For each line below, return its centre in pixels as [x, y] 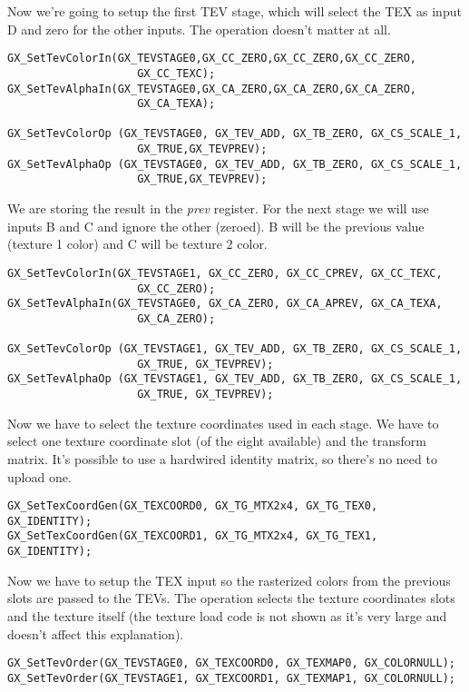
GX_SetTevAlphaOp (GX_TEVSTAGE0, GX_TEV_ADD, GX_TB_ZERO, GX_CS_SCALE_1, [235, 164]
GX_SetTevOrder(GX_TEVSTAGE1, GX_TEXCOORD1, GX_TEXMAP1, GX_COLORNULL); [231, 678]
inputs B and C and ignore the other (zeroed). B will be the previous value [216, 226]
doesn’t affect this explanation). [96, 633]
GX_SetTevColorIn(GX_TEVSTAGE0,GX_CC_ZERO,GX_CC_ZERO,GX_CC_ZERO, [212, 59]
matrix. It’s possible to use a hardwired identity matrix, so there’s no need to [222, 458]
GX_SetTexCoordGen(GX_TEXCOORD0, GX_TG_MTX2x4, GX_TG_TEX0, [193, 506]
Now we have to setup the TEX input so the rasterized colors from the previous [229, 580]
